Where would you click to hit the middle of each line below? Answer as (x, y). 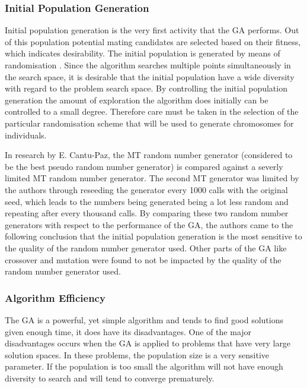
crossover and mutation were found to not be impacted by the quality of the (143, 259)
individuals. (26, 135)
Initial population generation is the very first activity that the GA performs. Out (152, 30)
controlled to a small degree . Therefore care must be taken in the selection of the (152, 111)
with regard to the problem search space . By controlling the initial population (146, 88)
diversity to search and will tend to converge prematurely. (110, 378)
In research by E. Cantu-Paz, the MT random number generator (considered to (149, 155)
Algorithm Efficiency (55, 297)
